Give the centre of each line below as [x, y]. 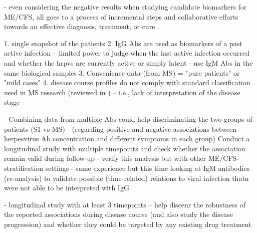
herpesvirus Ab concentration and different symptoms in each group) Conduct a [127, 139]
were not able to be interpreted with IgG [67, 188]
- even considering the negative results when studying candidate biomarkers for [125, 7]
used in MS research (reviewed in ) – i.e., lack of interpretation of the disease [122, 92]
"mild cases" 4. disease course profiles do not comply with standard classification [127, 82]
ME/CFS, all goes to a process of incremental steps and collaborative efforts [121, 16]
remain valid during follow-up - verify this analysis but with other [105, 158]
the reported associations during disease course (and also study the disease [119, 214]
